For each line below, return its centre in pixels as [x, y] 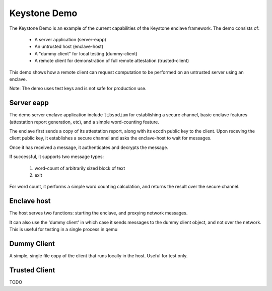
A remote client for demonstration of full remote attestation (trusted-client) [112, 61]
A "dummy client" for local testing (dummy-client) [86, 53]
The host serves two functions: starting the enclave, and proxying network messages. [98, 213]
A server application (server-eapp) [71, 39]
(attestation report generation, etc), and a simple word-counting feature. [84, 122]
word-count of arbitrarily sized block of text [80, 168]
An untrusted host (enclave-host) [69, 47]
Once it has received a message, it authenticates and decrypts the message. [89, 147]
